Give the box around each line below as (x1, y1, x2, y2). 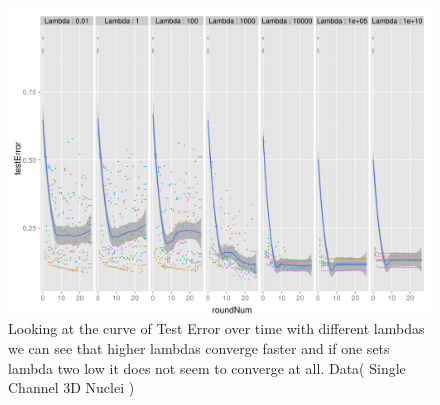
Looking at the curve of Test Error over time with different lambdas (8, 318, 425, 339)
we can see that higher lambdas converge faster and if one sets (8, 338, 390, 358)
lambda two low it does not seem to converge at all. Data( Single (8, 357, 406, 378)
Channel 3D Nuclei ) (8, 377, 135, 398)
